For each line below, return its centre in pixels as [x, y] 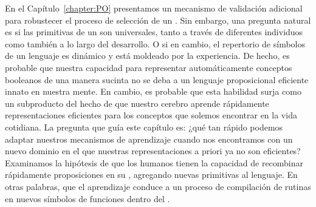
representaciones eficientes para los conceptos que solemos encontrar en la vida [151, 115]
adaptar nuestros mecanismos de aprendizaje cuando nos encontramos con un [149, 139]
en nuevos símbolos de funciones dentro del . [88, 198]
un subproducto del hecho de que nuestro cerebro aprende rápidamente [137, 103]
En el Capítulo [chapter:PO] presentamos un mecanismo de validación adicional [154, 8]
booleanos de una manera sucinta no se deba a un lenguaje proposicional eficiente [157, 79]
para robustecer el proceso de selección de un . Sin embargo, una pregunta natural [158, 20]
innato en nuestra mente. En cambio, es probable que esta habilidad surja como [153, 91]
